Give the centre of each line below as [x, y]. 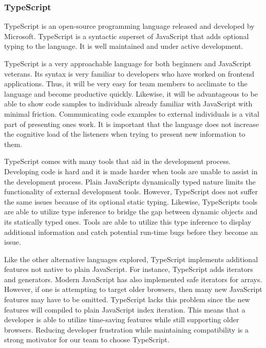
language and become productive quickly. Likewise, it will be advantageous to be [131, 93]
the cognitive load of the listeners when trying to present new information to [125, 134]
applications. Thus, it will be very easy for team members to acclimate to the [126, 84]
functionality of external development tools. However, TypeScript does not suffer [131, 191]
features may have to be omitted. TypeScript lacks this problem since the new [127, 299]
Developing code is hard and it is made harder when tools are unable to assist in [131, 171]
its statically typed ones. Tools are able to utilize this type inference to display [128, 221]
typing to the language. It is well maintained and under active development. [124, 46]
